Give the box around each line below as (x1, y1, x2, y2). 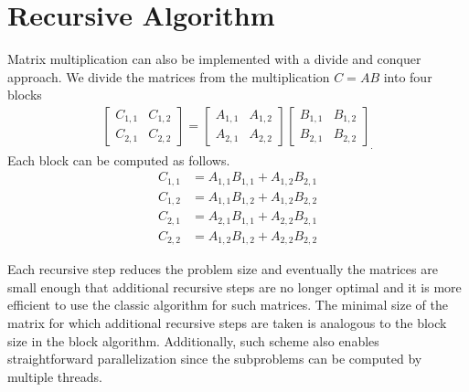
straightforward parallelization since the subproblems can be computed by (7, 349, 422, 368)
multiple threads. (7, 366, 102, 386)
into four (383, 67, 432, 86)
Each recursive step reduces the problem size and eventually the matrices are (7, 260, 438, 279)
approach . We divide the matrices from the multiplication (7, 67, 330, 86)
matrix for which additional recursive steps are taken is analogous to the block (7, 313, 447, 333)
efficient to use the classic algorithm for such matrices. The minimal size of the (7, 295, 448, 314)
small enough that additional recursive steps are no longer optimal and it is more (7, 277, 462, 296)
